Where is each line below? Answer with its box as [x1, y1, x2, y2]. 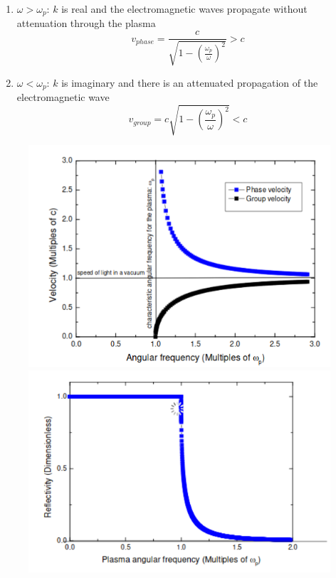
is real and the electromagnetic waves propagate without [61, 1, 308, 16]
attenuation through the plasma [16, 16, 156, 31]
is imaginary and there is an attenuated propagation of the [61, 75, 318, 90]
